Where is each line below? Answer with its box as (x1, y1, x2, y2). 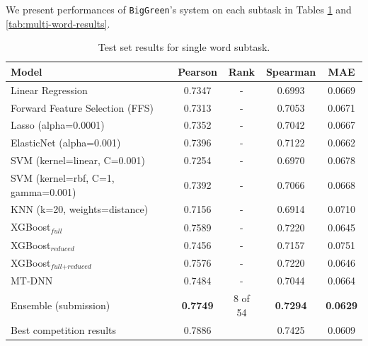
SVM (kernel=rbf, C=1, (11, 170, 115, 185)
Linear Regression (11, 82, 88, 97)
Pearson (178, 64, 217, 79)
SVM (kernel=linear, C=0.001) (11, 153, 145, 168)
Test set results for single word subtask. (98, 40, 270, 54)
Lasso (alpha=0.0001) (11, 117, 105, 132)
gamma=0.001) (11, 184, 76, 199)
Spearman (265, 64, 316, 79)
